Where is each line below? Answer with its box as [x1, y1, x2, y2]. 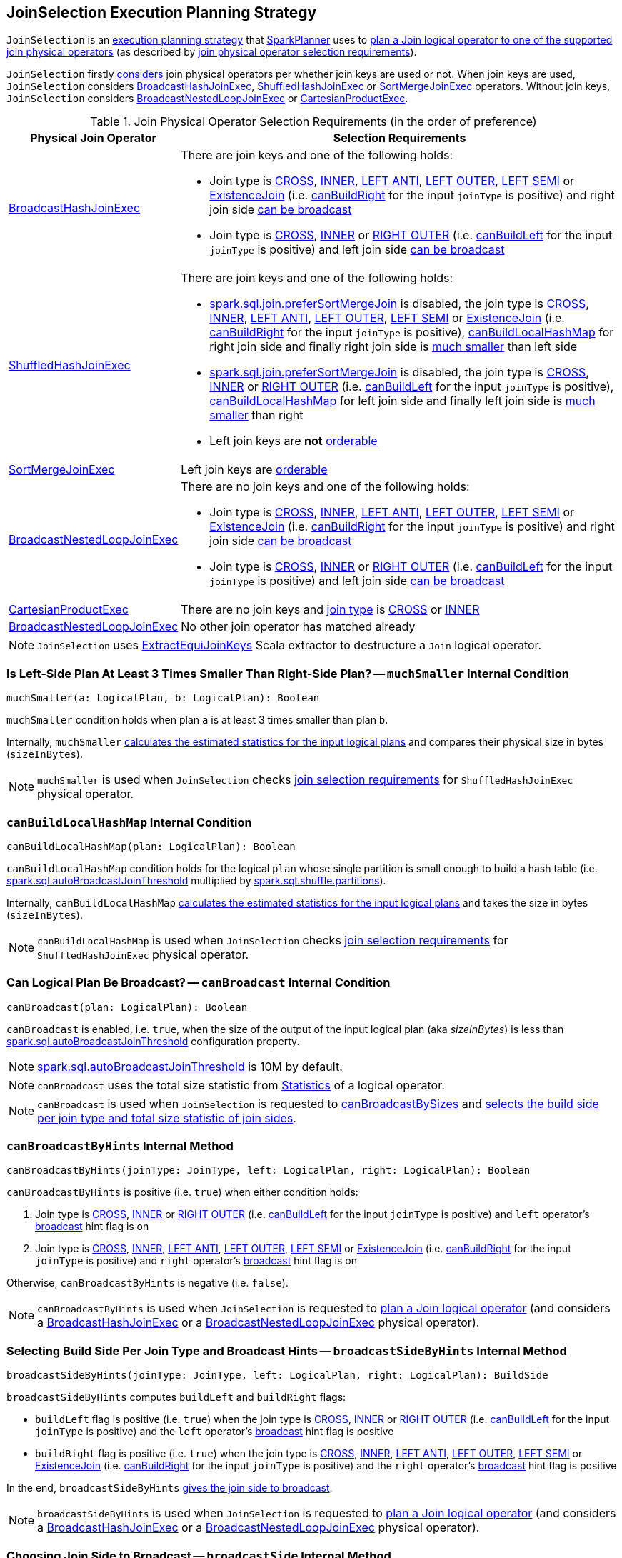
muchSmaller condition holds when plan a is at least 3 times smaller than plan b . [6, 714, 388, 726]
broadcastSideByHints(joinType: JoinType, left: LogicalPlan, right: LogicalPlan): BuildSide [6, 1369, 548, 1382]
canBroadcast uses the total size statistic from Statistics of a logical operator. [37, 1077, 445, 1092]
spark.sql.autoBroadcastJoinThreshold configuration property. [6, 1034, 300, 1047]
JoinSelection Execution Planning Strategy [6, 4, 317, 21]
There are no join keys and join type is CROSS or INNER [181, 602, 480, 617]
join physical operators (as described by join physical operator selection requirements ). [6, 46, 417, 59]
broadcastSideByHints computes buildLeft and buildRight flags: [6, 1391, 346, 1404]
